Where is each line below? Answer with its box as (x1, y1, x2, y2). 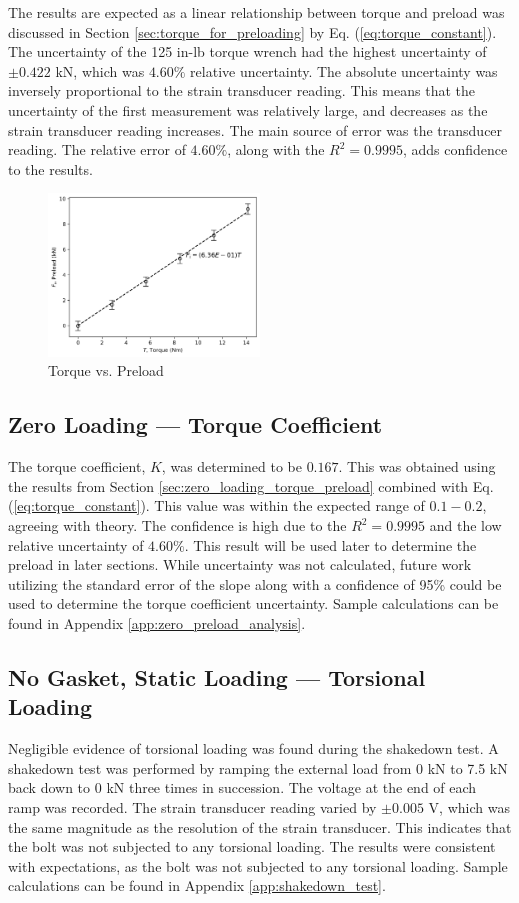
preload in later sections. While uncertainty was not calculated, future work (8, 554, 472, 575)
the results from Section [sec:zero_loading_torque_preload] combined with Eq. (8, 475, 494, 496)
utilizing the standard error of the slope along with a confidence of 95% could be (8, 573, 502, 594)
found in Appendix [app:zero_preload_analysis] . (8, 613, 306, 634)
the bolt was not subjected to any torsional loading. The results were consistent (8, 836, 496, 857)
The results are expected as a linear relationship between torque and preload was (8, 2, 505, 22)
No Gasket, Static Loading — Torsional (8, 662, 426, 693)
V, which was (428, 797, 510, 817)
